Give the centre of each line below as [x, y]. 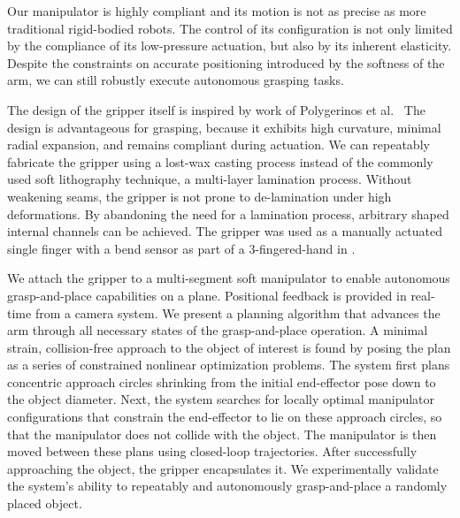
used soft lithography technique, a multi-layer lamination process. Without [210, 179]
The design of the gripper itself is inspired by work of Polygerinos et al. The [216, 109]
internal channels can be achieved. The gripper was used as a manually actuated [225, 231]
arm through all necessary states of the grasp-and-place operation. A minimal [218, 330]
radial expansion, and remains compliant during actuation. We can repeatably [218, 145]
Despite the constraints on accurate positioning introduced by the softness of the [226, 62]
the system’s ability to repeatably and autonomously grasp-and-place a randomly [227, 486]
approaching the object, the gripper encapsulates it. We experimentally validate [223, 468]
